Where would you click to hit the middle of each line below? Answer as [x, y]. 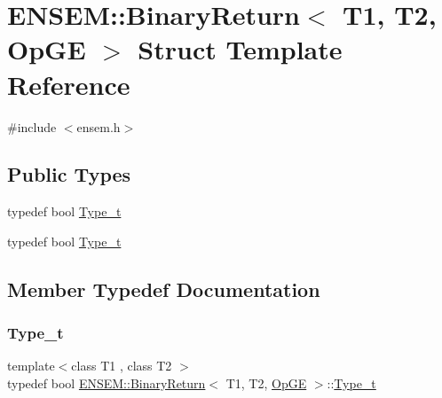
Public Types [69, 174]
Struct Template [240, 49]
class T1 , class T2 [122, 366]
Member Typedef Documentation [164, 289]
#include [32, 126]
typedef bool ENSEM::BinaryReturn [107, 383]
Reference [69, 84]
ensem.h [99, 126]
